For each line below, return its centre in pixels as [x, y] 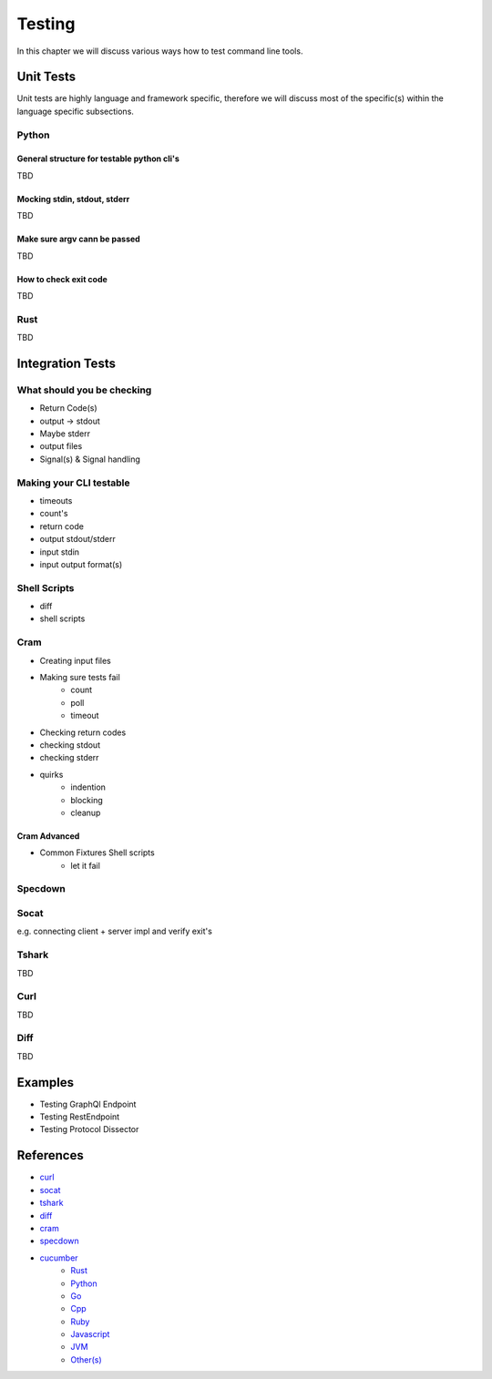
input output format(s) [81, 564]
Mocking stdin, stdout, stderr [73, 199]
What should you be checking [84, 390]
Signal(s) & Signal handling [90, 459]
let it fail [85, 865]
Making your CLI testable [73, 483]
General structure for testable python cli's [98, 158]
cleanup [86, 812]
